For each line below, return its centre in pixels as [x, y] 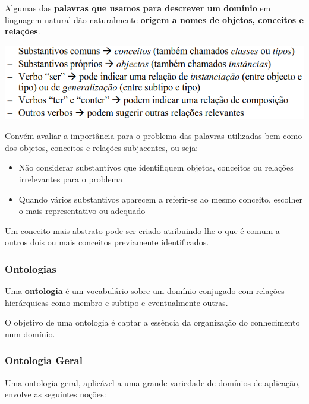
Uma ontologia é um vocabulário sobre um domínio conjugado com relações [145, 291]
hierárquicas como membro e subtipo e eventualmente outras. [116, 302]
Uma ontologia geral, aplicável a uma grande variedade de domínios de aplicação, [153, 382]
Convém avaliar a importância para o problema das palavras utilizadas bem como [154, 136]
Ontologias [31, 268]
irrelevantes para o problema [71, 179]
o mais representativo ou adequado [82, 211]
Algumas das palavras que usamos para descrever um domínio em [138, 8]
